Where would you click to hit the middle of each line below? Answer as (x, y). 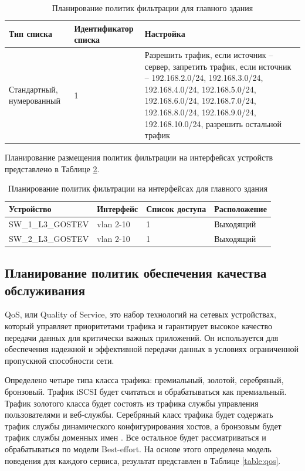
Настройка (165, 34)
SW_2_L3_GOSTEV (49, 238)
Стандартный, (33, 89)
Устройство (30, 209)
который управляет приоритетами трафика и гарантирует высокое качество (138, 326)
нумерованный (35, 100)
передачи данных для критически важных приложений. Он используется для (142, 337)
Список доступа (176, 209)
